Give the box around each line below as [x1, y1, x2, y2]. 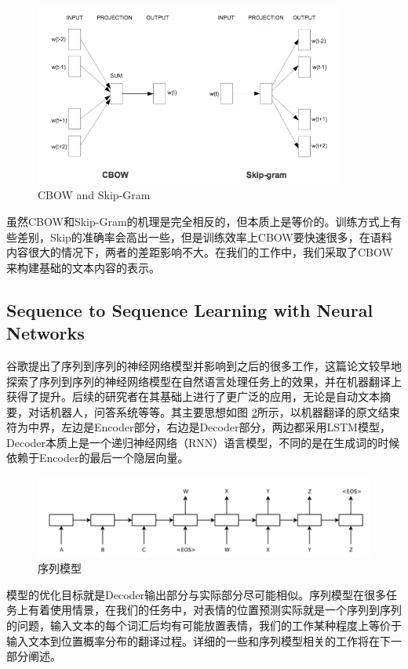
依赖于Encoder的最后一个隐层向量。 [6, 449, 189, 466]
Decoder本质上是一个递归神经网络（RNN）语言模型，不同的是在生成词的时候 [6, 434, 400, 450]
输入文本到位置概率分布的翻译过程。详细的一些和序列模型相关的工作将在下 [6, 632, 391, 649]
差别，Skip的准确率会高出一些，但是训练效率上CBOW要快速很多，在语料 [16, 228, 392, 245]
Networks [6, 321, 85, 345]
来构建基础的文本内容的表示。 [6, 259, 160, 275]
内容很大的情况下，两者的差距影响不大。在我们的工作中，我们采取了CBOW [6, 244, 393, 260]
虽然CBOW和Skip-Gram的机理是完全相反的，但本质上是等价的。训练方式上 [6, 213, 391, 229]
